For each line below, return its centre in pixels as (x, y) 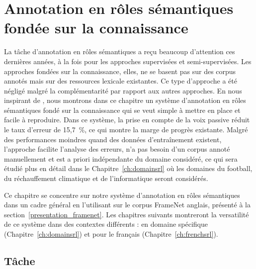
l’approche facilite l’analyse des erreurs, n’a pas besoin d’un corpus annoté (117, 149)
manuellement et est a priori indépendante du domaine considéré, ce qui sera (121, 158)
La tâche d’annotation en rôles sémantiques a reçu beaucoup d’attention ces (120, 51)
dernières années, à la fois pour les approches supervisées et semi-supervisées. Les (128, 61)
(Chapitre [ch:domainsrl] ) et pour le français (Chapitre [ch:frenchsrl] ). (111, 234)
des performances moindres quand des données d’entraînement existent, (113, 139)
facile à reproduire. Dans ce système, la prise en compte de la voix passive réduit (127, 120)
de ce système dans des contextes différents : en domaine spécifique (106, 224)
